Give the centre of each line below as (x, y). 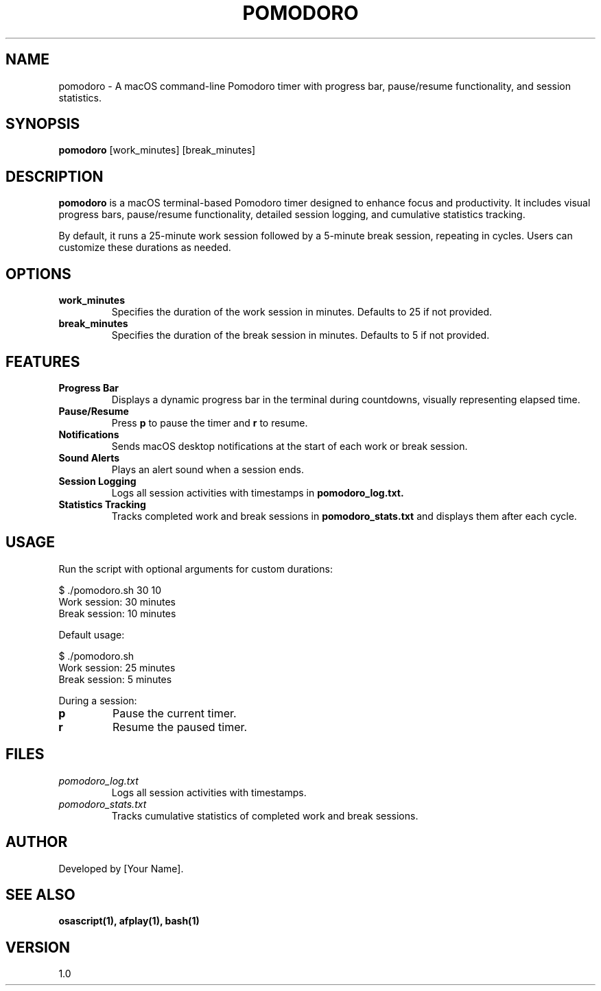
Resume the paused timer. (180, 727)
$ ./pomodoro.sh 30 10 (110, 590)
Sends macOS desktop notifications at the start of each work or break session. (290, 446)
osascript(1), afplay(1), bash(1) (129, 921)
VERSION (38, 947)
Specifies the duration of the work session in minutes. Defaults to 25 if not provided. (302, 312)
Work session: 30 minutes (117, 601)
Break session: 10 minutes (117, 613)
